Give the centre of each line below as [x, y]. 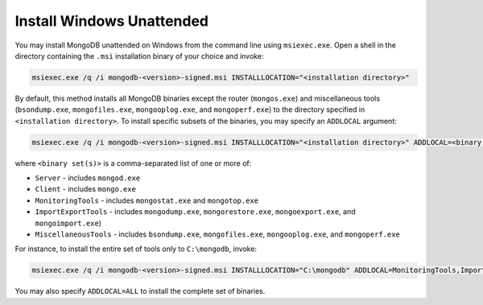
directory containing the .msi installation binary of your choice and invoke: [139, 56]
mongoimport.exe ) [68, 223]
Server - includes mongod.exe [88, 178]
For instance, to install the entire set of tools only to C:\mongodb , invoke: [136, 249]
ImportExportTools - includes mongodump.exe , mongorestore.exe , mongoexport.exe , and [195, 212]
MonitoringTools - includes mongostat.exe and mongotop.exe [147, 200]
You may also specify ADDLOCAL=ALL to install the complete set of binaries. [140, 291]
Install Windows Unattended [112, 21]
